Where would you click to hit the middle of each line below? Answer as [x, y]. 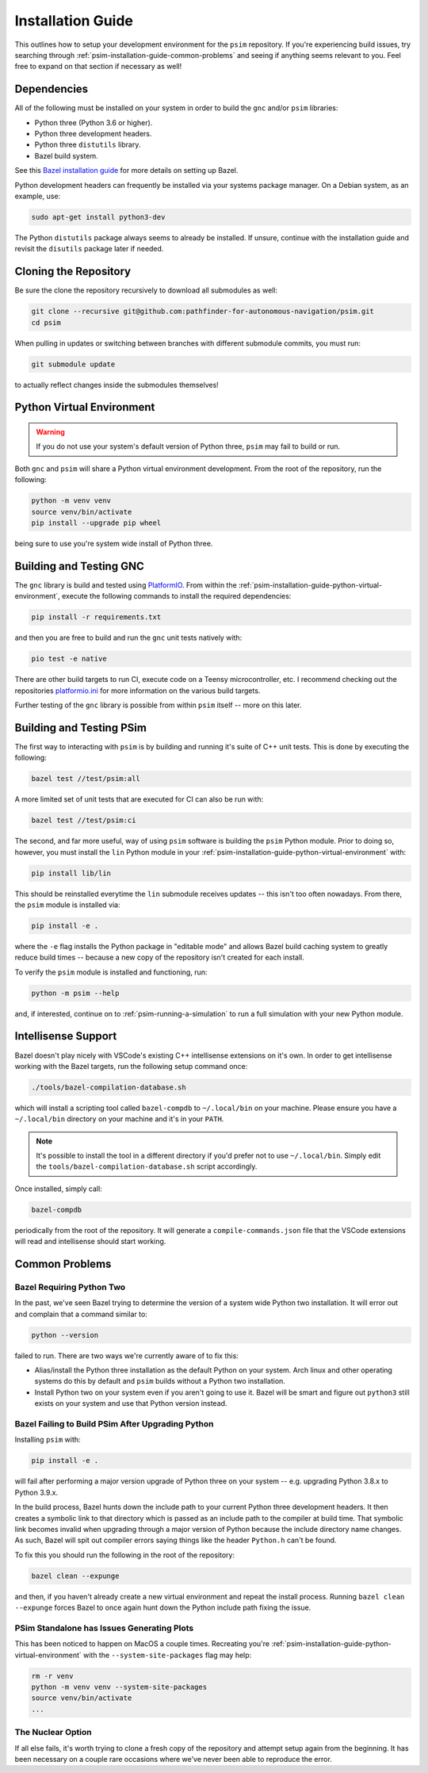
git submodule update [73, 364]
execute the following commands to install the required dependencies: [176, 596]
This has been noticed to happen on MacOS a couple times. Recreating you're [142, 1644]
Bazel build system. [66, 155]
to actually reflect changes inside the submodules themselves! [117, 385]
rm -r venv [52, 1676]
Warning [50, 431]
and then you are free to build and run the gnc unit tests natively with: [128, 638]
